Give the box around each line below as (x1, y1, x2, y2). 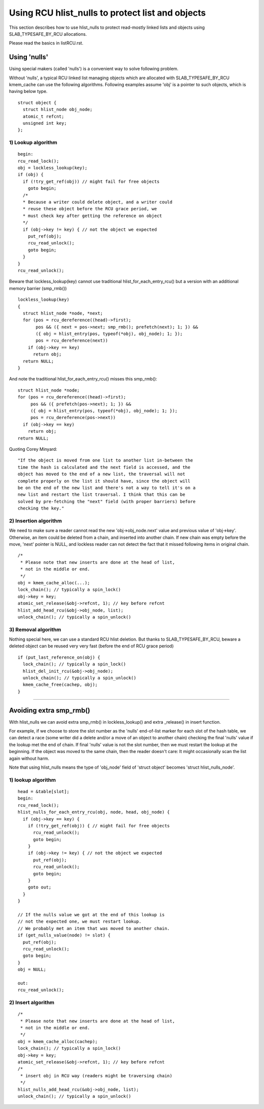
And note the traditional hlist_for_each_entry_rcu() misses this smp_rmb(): (9, 376, 157, 382)
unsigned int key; (22, 120, 67, 126)
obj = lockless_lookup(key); (18, 165, 88, 171)
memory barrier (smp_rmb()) (9, 285, 67, 291)
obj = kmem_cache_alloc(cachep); (18, 1039, 98, 1044)
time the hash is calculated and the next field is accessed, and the (18, 465, 191, 470)
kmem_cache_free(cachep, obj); (22, 682, 98, 688)
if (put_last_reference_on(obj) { (18, 654, 100, 660)
